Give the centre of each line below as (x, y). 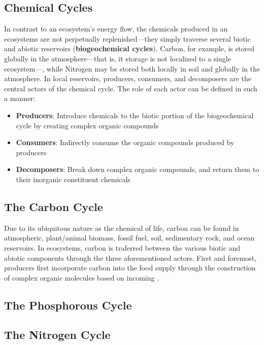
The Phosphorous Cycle (68, 305)
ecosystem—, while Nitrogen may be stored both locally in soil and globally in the (132, 68)
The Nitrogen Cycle (57, 335)
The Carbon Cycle (54, 206)
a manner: (20, 98)
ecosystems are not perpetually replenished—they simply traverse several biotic (127, 38)
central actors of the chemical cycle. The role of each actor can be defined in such (131, 88)
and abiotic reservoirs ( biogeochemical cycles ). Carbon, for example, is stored (129, 48)
